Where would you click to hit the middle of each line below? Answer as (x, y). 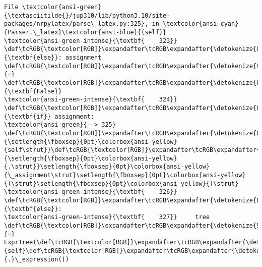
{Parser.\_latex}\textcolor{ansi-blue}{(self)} (85, 32)
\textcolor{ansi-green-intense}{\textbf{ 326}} (91, 192)
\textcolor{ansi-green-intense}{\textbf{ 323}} (91, 41)
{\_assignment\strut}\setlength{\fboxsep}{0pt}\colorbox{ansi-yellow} (125, 175)
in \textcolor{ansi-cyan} (195, 24)
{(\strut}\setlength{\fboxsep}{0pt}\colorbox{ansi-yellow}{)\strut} (121, 183)
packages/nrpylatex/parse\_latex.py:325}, (76, 24)
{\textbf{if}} (28, 116)
